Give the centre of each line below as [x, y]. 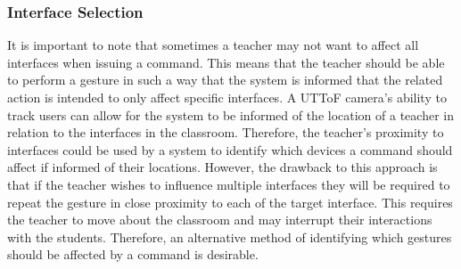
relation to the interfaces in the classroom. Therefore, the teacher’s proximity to [226, 132]
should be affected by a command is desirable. [133, 254]
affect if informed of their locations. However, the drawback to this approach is [222, 167]
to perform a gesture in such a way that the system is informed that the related [225, 80]
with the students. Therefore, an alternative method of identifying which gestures [230, 236]
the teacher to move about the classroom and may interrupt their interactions [220, 220]
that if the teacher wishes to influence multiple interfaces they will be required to [229, 184]
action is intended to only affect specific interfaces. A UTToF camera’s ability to [227, 97]
